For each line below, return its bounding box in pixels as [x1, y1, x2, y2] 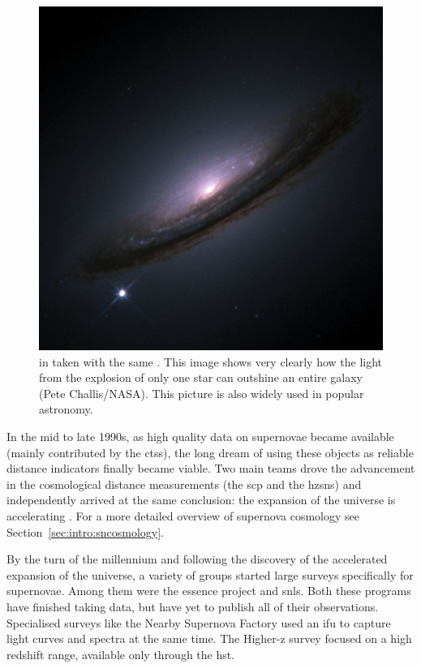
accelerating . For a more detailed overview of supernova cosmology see [6, 507, 359, 524]
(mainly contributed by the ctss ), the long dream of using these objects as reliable [6, 443, 414, 460]
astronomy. [39, 400, 93, 417]
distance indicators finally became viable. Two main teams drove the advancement [6, 460, 415, 477]
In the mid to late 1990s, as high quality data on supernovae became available [6, 427, 394, 444]
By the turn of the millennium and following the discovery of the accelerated [6, 550, 388, 567]
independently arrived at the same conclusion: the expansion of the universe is [6, 491, 396, 508]
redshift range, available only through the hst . [6, 645, 235, 662]
